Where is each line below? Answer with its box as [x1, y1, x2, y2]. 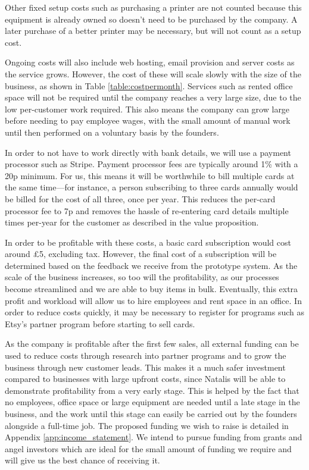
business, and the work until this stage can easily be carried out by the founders [5, 408, 297, 419]
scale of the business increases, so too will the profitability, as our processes [5, 271, 279, 283]
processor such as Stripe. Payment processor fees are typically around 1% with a [5, 158, 298, 170]
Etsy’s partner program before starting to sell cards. [5, 317, 195, 330]
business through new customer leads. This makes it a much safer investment [5, 361, 286, 373]
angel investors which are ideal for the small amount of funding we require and [5, 442, 292, 455]
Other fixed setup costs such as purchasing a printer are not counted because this [5, 1, 302, 13]
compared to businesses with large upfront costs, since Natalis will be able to [5, 372, 286, 385]
